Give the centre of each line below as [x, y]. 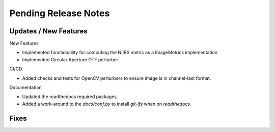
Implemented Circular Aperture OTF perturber [70, 59]
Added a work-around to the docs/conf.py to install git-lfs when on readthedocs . [107, 104]
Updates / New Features [48, 31]
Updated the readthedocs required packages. [70, 97]
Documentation [25, 87]
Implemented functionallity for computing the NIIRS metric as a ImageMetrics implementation [120, 53]
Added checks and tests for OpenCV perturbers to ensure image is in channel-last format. [117, 78]
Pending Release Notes [60, 13]
